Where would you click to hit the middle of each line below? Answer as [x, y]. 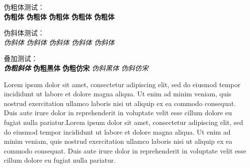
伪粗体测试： [24, 7]
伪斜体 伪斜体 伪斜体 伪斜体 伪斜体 [59, 42]
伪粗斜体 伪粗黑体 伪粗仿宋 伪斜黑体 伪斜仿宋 [76, 68]
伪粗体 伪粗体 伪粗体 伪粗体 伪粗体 [59, 16]
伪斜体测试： [24, 33]
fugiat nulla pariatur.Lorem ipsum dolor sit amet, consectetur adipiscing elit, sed [124, 122]
